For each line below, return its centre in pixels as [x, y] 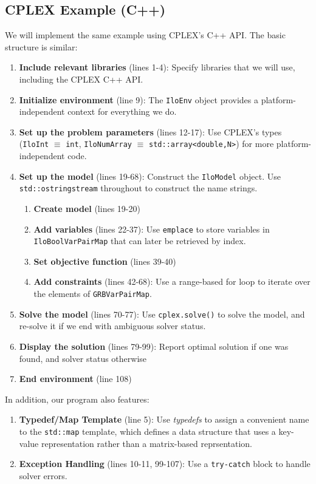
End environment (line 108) [75, 379]
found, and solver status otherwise [83, 358]
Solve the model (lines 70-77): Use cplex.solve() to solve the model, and [162, 314]
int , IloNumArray [99, 144]
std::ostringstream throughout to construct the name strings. [138, 188]
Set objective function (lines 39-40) [105, 261]
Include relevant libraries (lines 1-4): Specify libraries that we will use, [157, 67]
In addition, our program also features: [77, 399]
